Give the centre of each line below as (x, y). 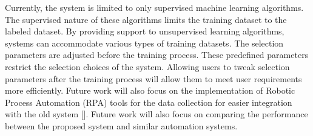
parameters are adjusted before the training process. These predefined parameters (157, 55)
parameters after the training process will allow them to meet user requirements (153, 78)
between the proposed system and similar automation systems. (121, 125)
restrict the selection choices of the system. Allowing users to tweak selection (147, 66)
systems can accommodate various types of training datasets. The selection (144, 43)
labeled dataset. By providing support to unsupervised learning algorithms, (145, 31)
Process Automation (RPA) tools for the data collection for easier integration (149, 102)
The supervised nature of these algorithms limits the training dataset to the (146, 19)
